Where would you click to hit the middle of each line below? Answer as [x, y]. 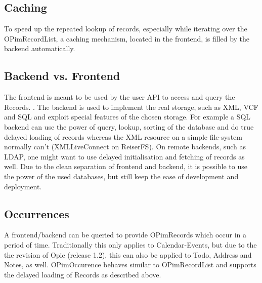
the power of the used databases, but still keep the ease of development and [121, 176]
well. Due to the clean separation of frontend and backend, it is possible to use [126, 166]
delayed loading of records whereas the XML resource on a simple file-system [123, 136]
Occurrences [37, 213]
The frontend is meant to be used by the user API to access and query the [120, 97]
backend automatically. [40, 48]
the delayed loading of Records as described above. [83, 274]
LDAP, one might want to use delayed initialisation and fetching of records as [124, 156]
